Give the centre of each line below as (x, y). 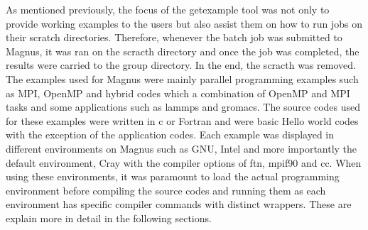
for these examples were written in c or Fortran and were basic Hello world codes (182, 120)
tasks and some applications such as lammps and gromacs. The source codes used (183, 107)
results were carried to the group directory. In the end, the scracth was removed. (181, 65)
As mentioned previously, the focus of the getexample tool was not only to (168, 9)
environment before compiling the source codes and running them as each (166, 190)
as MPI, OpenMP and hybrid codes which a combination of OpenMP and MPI (178, 93)
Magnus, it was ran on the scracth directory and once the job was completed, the (183, 51)
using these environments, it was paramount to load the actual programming (173, 176)
